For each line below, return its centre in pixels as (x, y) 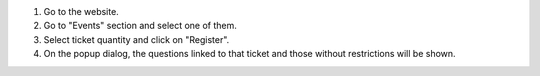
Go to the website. (81, 11)
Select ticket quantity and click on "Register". (136, 39)
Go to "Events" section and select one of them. (140, 26)
